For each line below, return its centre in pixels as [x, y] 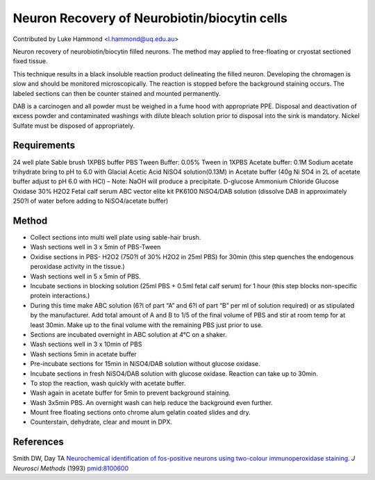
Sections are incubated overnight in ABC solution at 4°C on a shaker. [128, 334]
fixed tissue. [30, 61]
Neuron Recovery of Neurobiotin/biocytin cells [150, 18]
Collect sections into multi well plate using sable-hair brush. [116, 238]
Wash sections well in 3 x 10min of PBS [86, 345]
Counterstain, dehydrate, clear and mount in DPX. [101, 422]
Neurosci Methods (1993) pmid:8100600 [71, 468]
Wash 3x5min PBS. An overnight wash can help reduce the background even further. [152, 402]
